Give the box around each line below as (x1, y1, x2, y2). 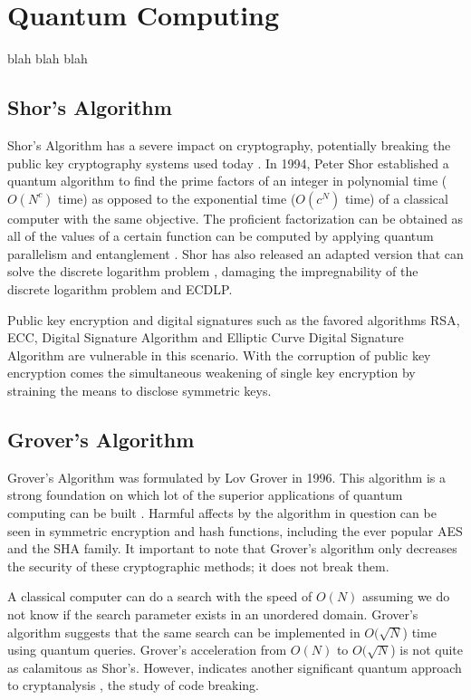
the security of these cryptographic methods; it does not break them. (7, 556, 389, 575)
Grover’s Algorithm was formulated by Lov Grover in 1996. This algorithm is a (7, 467, 446, 486)
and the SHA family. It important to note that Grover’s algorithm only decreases (7, 539, 457, 558)
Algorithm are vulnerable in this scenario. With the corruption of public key (7, 345, 431, 364)
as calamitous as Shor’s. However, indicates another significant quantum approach (7, 657, 462, 676)
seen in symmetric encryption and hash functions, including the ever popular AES (7, 521, 463, 540)
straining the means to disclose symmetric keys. (7, 381, 272, 400)
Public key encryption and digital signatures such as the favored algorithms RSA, (7, 310, 460, 329)
